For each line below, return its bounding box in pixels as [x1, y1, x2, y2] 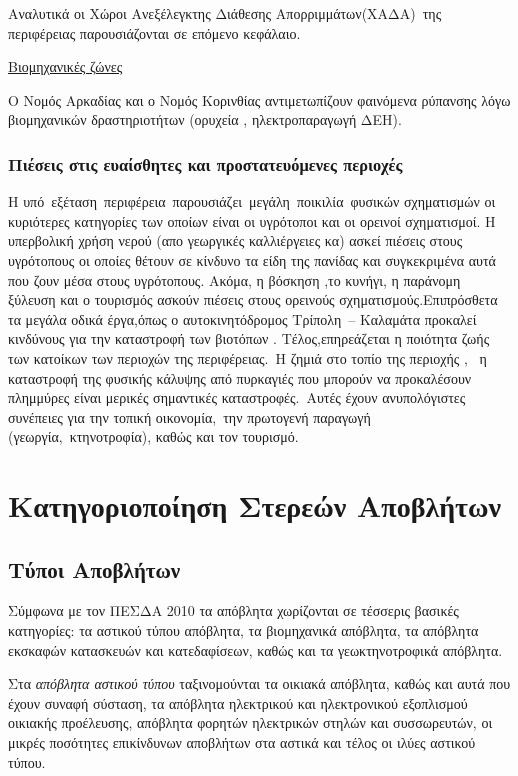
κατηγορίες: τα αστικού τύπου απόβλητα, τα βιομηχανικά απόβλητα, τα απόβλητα [8, 620, 479, 641]
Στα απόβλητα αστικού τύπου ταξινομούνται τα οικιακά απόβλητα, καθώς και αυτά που [8, 673, 511, 694]
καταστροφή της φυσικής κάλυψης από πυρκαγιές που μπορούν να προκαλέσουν [8, 367, 472, 388]
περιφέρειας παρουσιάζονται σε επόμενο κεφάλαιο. [8, 22, 301, 43]
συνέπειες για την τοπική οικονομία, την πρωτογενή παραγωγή [8, 406, 371, 427]
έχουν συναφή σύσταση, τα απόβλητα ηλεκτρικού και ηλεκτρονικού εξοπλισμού [8, 692, 468, 713]
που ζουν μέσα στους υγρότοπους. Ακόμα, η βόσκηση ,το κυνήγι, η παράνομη [8, 269, 461, 290]
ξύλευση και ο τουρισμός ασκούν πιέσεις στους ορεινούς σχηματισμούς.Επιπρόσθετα [8, 289, 498, 310]
